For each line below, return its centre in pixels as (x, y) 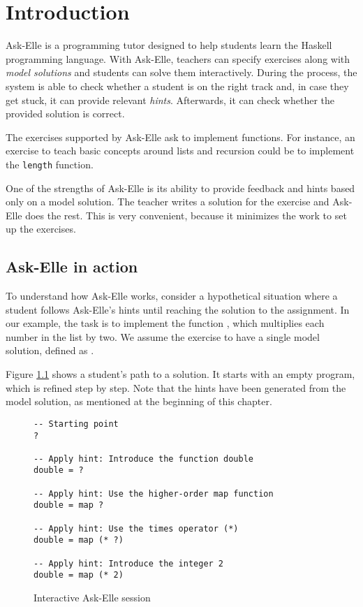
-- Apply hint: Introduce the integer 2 (129, 563)
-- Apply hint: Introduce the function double (143, 459)
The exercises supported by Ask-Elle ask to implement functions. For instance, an (180, 137)
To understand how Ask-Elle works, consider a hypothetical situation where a (172, 296)
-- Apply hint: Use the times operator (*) (136, 528)
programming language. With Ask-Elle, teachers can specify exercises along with (178, 58)
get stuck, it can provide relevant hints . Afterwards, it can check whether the (170, 100)
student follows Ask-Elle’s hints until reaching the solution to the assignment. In (178, 309)
